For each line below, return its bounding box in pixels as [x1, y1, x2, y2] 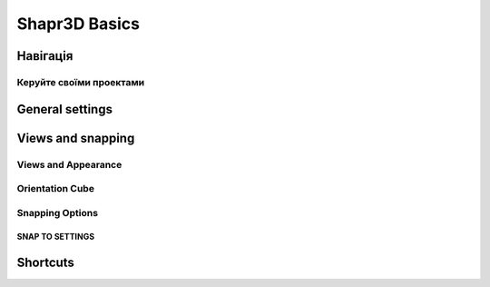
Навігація [16, 48, 73, 64]
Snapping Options [16, 206, 99, 219]
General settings [16, 101, 113, 117]
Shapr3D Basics [16, 14, 141, 34]
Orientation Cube [16, 183, 95, 195]
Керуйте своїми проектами [16, 75, 145, 88]
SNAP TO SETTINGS [16, 232, 95, 242]
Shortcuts [16, 255, 74, 271]
